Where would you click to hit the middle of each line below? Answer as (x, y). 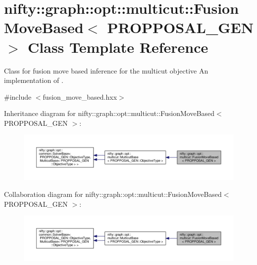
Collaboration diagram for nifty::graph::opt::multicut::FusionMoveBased (113, 194)
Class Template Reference (118, 47)
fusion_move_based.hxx (80, 96)
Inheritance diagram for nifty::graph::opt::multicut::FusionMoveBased (109, 113)
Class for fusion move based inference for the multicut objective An (106, 70)
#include (18, 96)
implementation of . (34, 80)
